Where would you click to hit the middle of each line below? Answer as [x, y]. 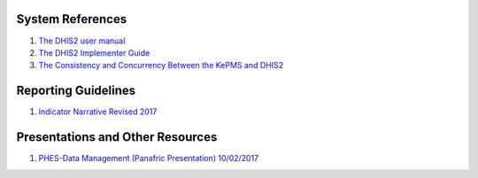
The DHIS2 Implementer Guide [94, 52]
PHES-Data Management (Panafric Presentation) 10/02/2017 [149, 159]
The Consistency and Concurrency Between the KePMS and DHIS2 [161, 66]
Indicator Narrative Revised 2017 [98, 112]
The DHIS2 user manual [82, 41]
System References [72, 19]
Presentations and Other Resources [117, 137]
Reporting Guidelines [76, 91]
